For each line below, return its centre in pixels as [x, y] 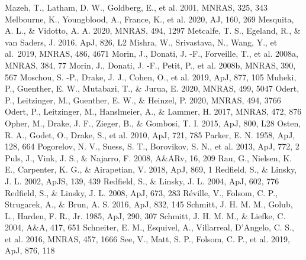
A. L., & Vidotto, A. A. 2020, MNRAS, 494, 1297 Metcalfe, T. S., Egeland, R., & [153, 30]
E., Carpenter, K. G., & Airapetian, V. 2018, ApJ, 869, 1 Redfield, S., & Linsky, [151, 169]
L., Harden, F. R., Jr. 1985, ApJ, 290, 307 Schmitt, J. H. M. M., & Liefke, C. [145, 215]
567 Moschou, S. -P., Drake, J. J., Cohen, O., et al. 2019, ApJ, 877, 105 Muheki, [151, 77]
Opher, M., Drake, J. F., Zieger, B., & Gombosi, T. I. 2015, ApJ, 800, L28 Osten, [153, 123]
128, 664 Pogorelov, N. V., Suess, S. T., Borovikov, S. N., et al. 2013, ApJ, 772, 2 [152, 146]
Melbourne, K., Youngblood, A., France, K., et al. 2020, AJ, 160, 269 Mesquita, [149, 19]
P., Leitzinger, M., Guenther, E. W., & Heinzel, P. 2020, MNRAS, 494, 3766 [143, 100]
